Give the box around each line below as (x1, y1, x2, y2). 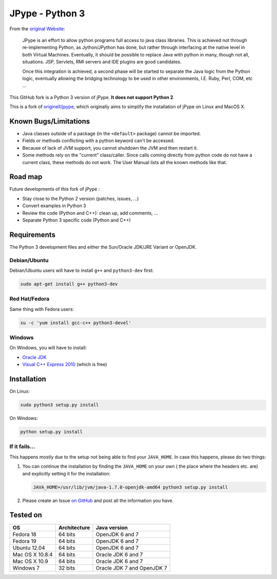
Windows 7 (12, 564, 40, 571)
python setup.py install (20, 429, 83, 435)
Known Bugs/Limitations (9, 117, 90, 126)
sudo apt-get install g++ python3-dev (20, 281, 118, 287)
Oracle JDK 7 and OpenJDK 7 (95, 564, 168, 571)
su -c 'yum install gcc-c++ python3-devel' (20, 320, 132, 326)
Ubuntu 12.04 (12, 544, 46, 551)
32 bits (58, 564, 75, 571)
